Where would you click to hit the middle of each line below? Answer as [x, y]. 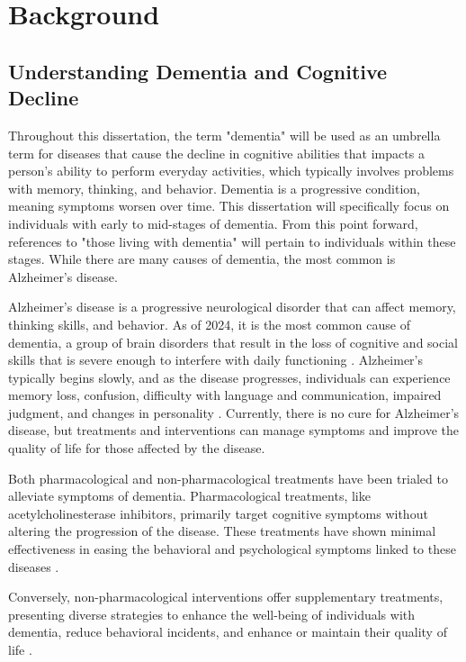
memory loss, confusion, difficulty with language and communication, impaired [225, 395]
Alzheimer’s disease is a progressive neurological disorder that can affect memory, [232, 307]
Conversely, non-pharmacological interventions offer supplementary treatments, [226, 597]
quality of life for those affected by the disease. [137, 448]
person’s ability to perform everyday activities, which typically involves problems [231, 171]
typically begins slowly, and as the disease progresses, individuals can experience [229, 377]
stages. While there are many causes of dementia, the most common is [202, 259]
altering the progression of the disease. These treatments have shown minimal [222, 531]
